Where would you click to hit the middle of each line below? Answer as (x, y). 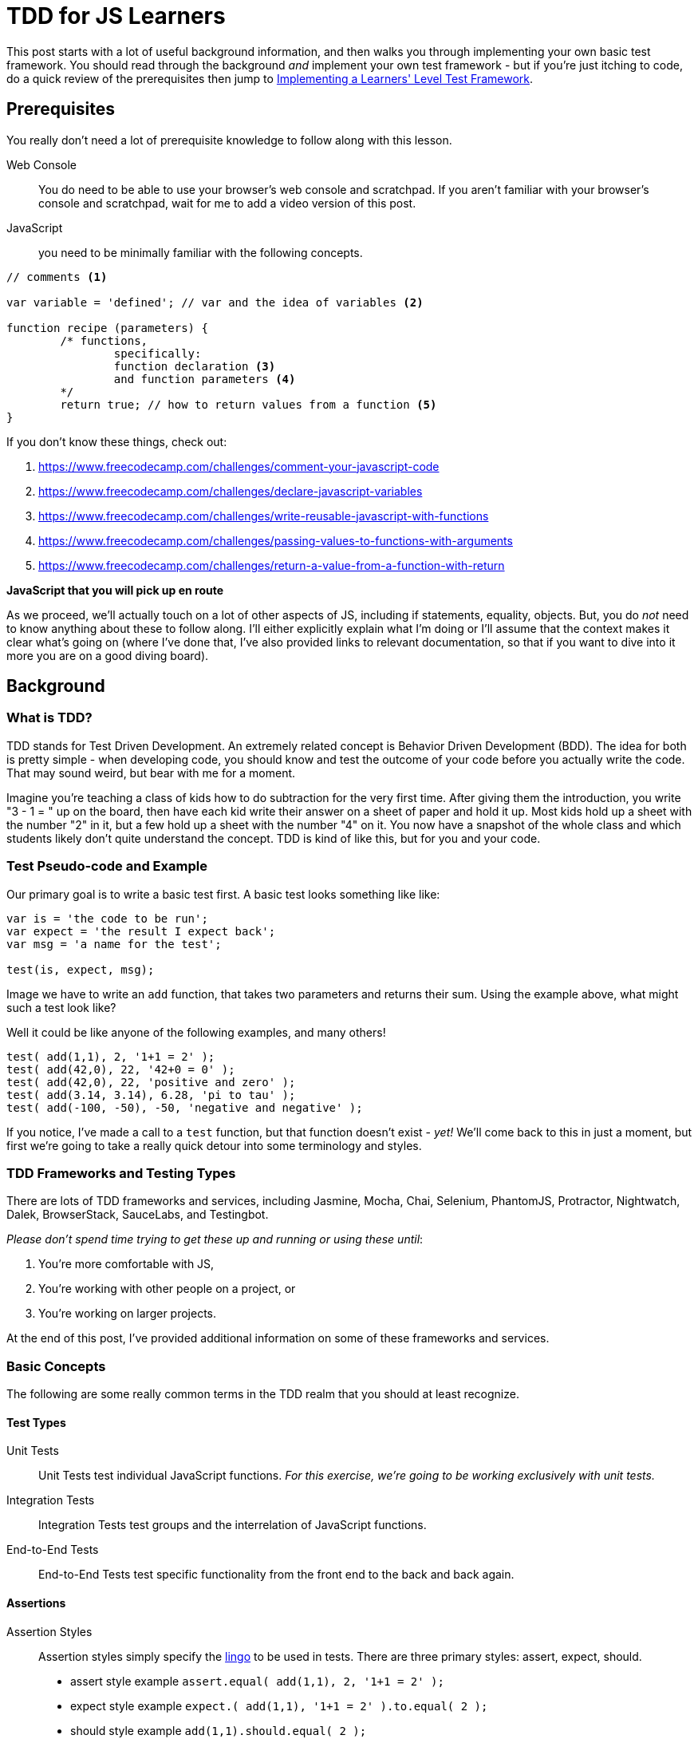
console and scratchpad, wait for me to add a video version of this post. (227, 203)
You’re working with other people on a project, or (167, 1289)
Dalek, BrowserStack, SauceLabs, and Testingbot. (138, 1215)
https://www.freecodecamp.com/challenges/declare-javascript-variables (231, 491)
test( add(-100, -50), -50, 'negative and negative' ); (185, 1107)
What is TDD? (49, 718)
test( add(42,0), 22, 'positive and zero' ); (151, 1082)
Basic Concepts (56, 1366)
